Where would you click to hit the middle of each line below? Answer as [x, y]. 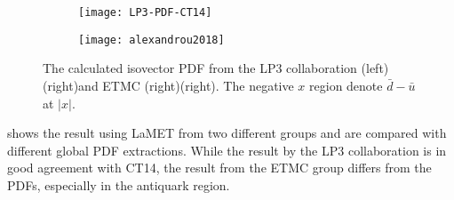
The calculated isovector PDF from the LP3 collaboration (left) [216, 68]
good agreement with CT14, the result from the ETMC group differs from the [219, 168]
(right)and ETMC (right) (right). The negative [168, 85]
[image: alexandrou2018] [151, 40]
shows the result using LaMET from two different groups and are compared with [227, 133]
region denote [346, 85]
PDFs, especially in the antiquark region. [119, 184]
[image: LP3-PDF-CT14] [145, 12]
